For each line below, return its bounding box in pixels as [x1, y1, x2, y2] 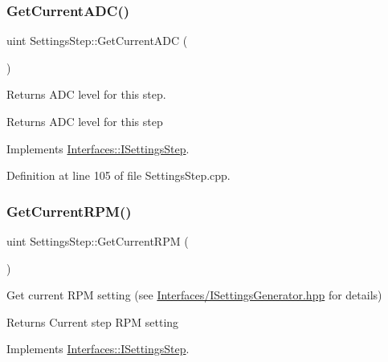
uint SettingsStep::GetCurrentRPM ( [6, 233, 189, 249]
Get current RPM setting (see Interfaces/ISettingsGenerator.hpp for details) [6, 287, 382, 303]
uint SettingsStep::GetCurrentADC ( [6, 32, 188, 49]
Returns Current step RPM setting [6, 313, 179, 330]
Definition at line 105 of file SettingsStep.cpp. [6, 167, 231, 184]
